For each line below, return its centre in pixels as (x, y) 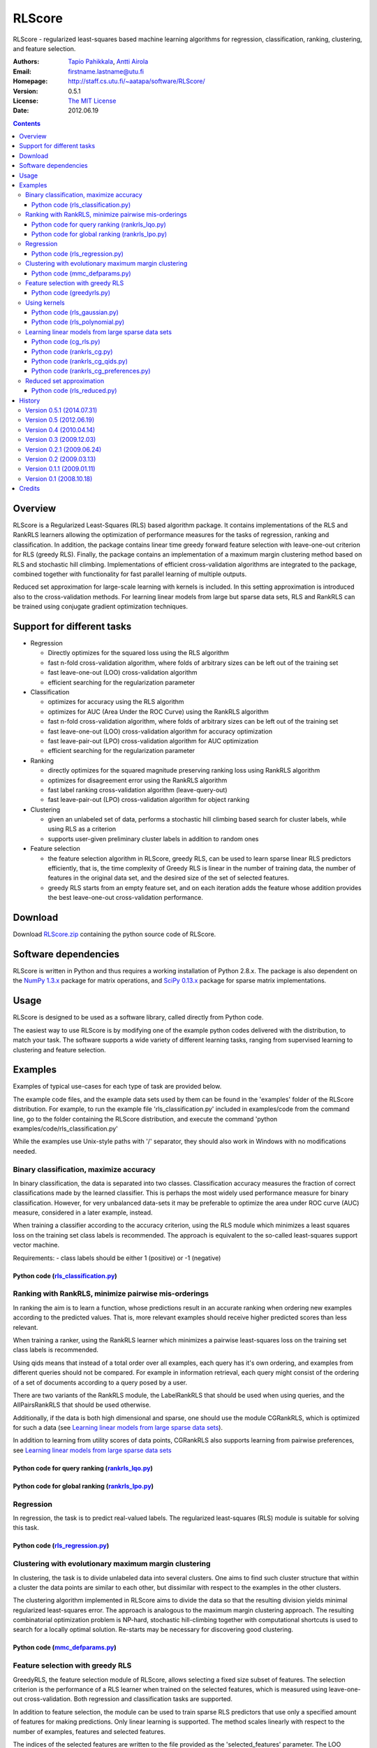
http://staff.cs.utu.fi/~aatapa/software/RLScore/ (136, 81)
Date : (21, 110)
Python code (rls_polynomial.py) (78, 322)
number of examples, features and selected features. (89, 1731)
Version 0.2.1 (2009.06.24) (64, 449)
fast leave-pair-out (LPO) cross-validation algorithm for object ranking (149, 800)
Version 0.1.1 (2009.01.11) (60, 469)
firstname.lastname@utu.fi (106, 71)
